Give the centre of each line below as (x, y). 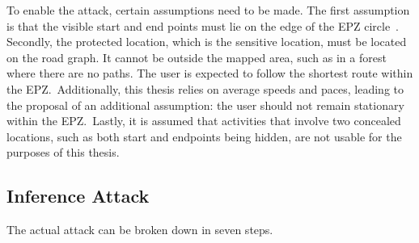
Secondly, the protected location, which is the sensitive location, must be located (207, 42)
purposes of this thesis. (63, 152)
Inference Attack (78, 196)
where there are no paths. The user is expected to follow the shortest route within (210, 73)
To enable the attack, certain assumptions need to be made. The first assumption (208, 10)
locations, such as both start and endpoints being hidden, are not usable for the (204, 136)
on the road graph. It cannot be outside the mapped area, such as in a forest (197, 57)
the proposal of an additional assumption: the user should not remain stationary (205, 105)
